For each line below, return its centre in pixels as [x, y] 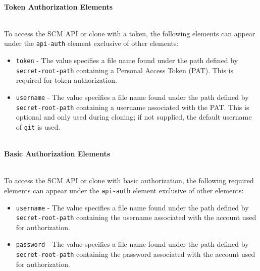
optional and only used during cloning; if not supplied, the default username [134, 117]
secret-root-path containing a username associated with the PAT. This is [133, 107]
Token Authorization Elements [59, 6]
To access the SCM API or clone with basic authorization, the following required [129, 180]
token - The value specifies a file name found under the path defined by [127, 60]
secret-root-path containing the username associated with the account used [136, 217]
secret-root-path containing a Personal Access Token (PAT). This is [125, 70]
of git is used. [38, 126]
